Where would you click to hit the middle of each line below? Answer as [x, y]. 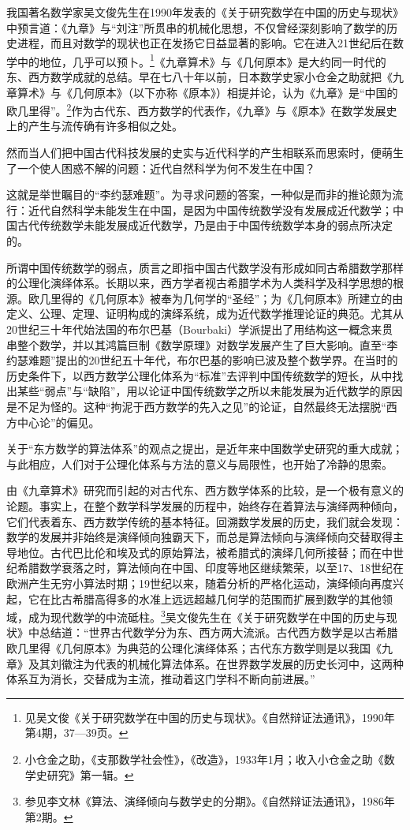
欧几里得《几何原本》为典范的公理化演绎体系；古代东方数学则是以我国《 [194, 647]
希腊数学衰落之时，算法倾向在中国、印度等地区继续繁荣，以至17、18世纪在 [210, 568]
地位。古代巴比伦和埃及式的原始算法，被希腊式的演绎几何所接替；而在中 [205, 552]
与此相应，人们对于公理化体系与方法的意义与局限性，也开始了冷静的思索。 [199, 464]
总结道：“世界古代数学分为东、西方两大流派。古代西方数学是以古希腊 [218, 632]
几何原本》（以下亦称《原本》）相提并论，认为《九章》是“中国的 [235, 92]
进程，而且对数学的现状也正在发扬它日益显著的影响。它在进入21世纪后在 [205, 43]
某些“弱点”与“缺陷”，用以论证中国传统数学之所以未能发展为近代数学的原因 [210, 391]
